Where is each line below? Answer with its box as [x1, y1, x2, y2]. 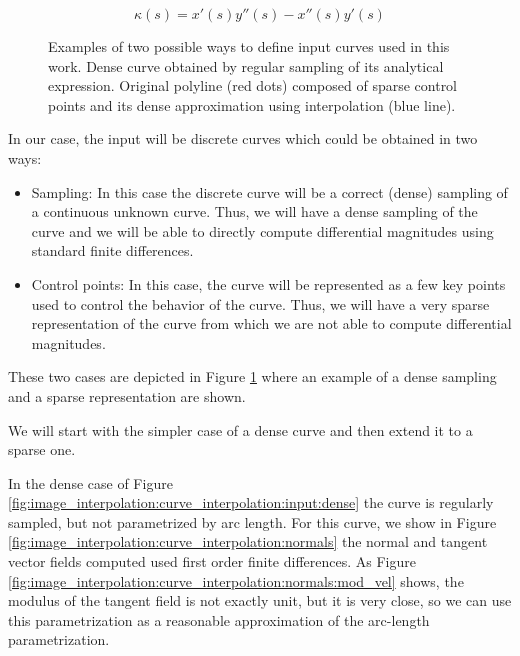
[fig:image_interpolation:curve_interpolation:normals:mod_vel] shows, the [8, 570, 464, 591]
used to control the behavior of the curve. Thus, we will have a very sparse [31, 293, 490, 314]
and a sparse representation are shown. [8, 385, 246, 406]
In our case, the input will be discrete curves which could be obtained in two [8, 128, 478, 149]
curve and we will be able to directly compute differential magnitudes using [31, 220, 494, 241]
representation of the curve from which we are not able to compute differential [31, 313, 512, 334]
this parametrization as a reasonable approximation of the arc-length [8, 609, 430, 630]
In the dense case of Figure [8, 472, 173, 493]
